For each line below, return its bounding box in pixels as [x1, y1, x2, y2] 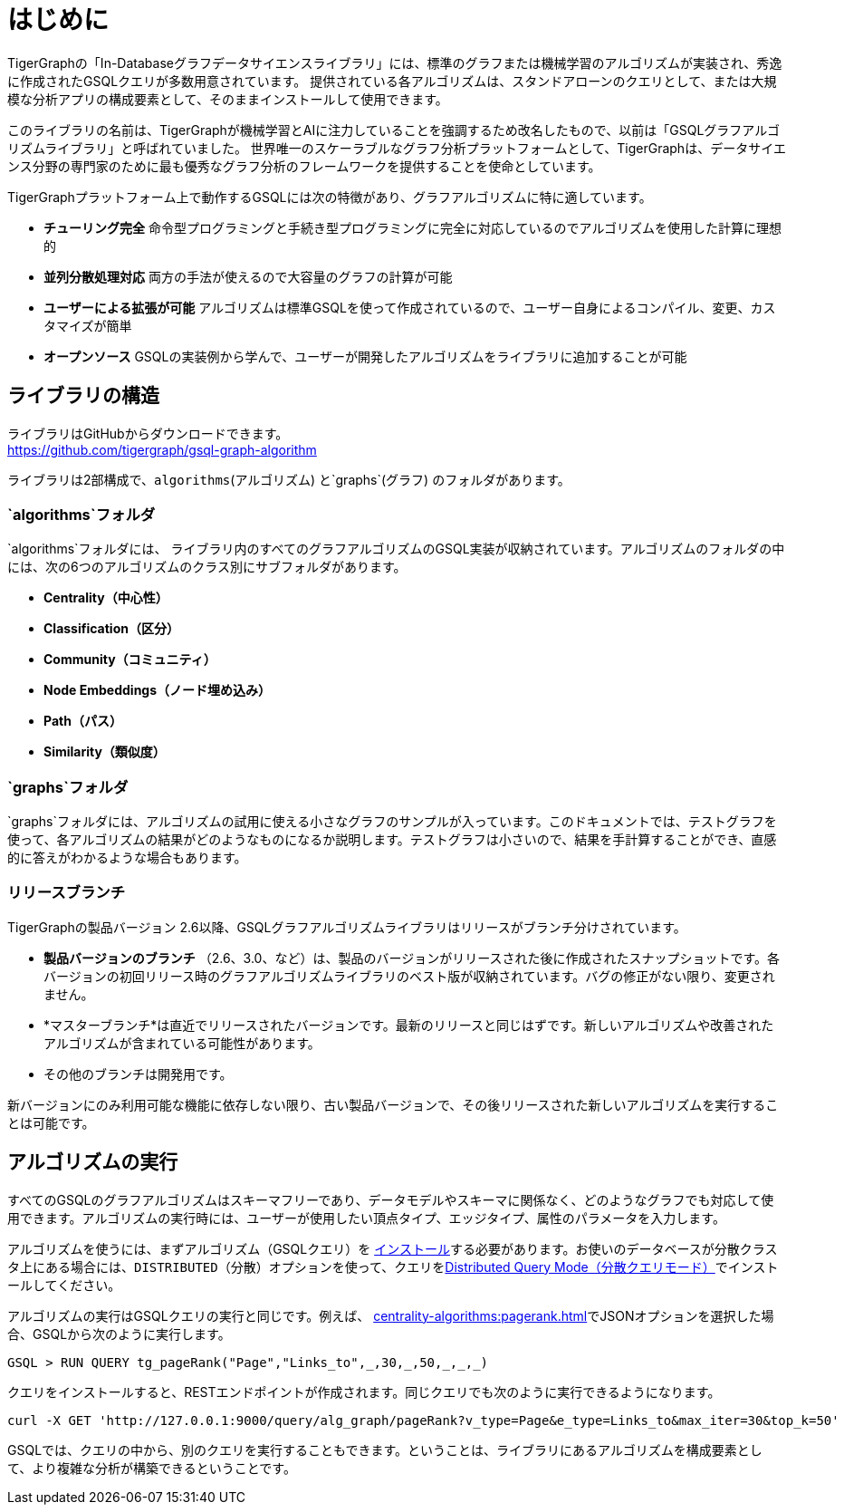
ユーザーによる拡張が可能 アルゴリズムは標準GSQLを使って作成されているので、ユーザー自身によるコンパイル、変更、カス [43, 299, 776, 315]
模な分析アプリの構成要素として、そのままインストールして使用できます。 [7, 91, 448, 107]
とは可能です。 [7, 1114, 95, 1131]
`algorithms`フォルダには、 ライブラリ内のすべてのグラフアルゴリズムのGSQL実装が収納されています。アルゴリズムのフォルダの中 [7, 541, 785, 557]
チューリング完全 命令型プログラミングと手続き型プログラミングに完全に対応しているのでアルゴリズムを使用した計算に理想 [43, 219, 782, 236]
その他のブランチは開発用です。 [43, 1065, 233, 1082]
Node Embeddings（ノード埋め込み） [43, 682, 272, 698]
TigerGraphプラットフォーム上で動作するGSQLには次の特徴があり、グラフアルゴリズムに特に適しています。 [7, 188, 652, 205]
